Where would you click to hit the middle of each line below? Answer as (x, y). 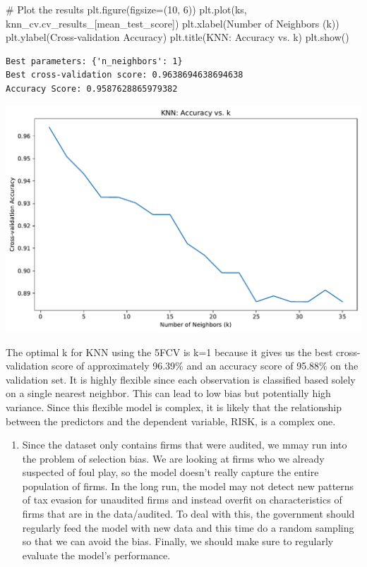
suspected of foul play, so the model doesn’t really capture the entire (170, 472)
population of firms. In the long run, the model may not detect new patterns (188, 486)
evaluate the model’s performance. (96, 555)
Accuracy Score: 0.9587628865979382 (92, 89)
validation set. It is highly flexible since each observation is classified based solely (181, 379)
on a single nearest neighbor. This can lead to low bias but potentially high (168, 393)
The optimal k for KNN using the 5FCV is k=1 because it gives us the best (169, 352)
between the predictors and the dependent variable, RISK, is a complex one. (171, 421)
